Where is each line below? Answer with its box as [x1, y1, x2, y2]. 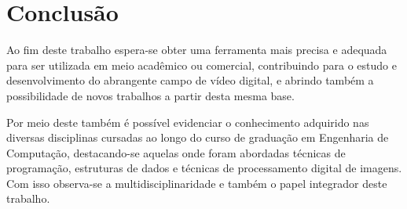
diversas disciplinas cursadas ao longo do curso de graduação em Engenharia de [6, 129, 389, 146]
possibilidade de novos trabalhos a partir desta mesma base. [6, 87, 295, 103]
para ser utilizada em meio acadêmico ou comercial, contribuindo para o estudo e [6, 56, 397, 73]
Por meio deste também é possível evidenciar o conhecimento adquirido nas [6, 114, 369, 130]
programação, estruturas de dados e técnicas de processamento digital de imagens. [6, 160, 402, 176]
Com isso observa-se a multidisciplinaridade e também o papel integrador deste [6, 175, 387, 191]
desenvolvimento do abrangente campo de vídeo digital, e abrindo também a [6, 72, 374, 88]
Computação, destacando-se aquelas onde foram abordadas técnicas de [6, 144, 346, 160]
